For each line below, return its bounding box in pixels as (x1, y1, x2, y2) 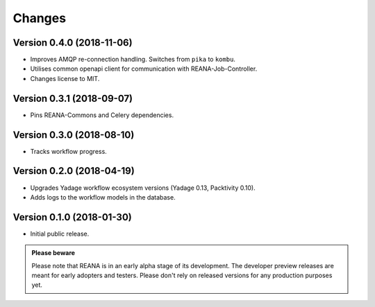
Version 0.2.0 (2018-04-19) (12, 165, 135, 177)
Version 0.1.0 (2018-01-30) (12, 211, 132, 223)
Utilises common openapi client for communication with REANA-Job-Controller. (30, 64, 258, 73)
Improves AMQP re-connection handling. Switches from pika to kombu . (30, 55, 236, 64)
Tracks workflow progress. (30, 147, 107, 155)
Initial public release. (30, 229, 90, 238)
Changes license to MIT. (30, 74, 100, 82)
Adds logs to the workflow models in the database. (30, 193, 176, 201)
